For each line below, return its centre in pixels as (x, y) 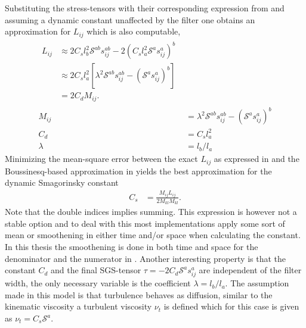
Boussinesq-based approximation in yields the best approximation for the (138, 171)
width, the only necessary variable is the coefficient (98, 283)
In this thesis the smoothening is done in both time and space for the (132, 246)
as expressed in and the (256, 159)
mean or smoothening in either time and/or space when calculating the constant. (153, 235)
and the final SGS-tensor (96, 270)
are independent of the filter (250, 270)
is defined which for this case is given (231, 306)
